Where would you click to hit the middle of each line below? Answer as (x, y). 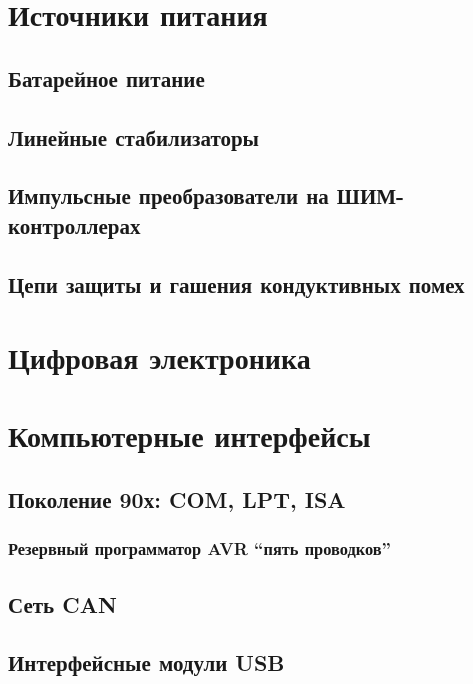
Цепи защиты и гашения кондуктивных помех (236, 283)
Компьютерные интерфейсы (189, 435)
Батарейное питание (106, 77)
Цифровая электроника (159, 357)
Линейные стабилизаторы (134, 136)
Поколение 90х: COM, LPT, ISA (177, 499)
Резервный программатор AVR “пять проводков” (199, 548)
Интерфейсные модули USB (146, 662)
